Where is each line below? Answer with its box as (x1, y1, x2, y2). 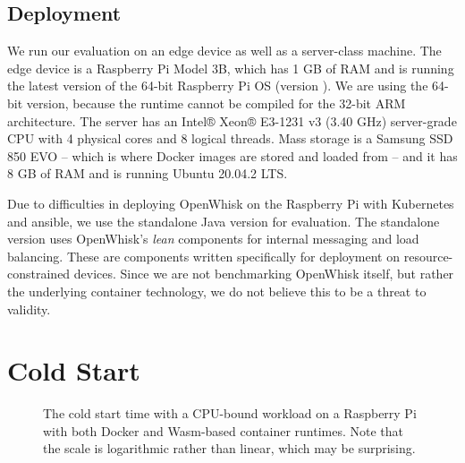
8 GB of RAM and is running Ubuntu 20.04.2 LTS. (7, 164, 288, 183)
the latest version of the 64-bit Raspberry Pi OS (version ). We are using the (7, 76, 428, 95)
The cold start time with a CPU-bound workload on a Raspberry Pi (43, 404, 417, 423)
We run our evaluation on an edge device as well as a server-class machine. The (7, 41, 442, 60)
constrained (7, 264, 71, 283)
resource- (403, 246, 453, 265)
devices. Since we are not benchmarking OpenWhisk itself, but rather (73, 264, 454, 283)
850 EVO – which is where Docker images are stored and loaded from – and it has (7, 146, 458, 165)
